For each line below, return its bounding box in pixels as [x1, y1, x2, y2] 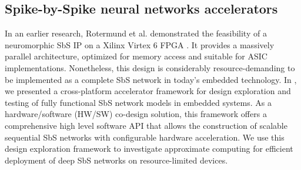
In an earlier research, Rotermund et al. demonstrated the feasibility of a [5, 27, 267, 39]
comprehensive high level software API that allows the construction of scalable [5, 119, 287, 131]
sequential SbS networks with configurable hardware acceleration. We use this [5, 131, 285, 143]
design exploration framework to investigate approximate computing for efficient [5, 142, 293, 155]
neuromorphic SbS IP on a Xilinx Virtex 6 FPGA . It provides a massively [5, 38, 275, 51]
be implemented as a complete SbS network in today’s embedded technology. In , [5, 73, 297, 85]
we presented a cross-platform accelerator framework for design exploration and [5, 85, 291, 97]
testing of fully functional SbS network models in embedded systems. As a [5, 96, 272, 108]
